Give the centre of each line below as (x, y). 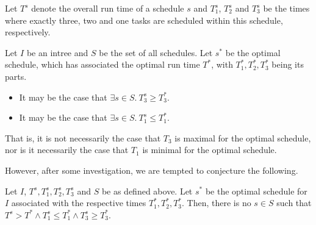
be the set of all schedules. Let (156, 52)
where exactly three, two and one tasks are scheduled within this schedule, (144, 20)
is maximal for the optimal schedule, (243, 137)
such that (294, 203)
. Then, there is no (217, 203)
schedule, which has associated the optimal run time (102, 64)
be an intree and (57, 52)
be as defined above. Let (147, 191)
